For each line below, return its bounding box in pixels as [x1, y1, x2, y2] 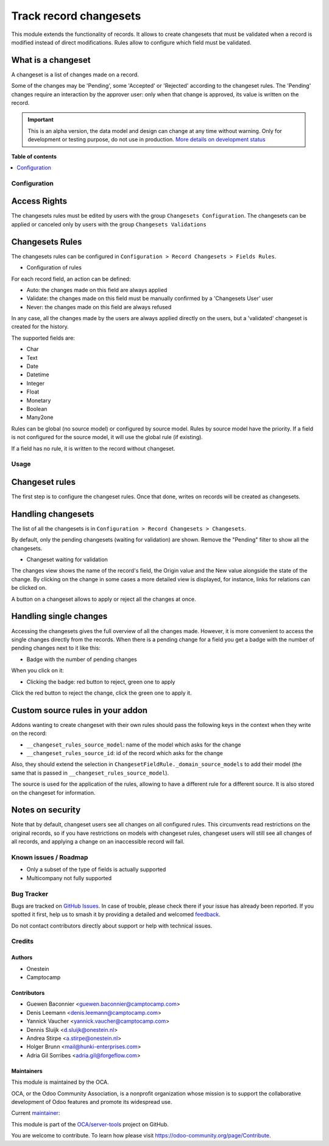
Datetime [26, 371, 49, 378]
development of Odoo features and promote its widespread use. [11, 1098, 172, 1105]
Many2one [26, 414, 54, 421]
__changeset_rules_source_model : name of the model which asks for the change [26, 741, 241, 748]
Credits [11, 937, 34, 945]
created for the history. [11, 323, 69, 331]
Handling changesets [11, 509, 94, 519]
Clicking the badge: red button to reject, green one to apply [26, 678, 175, 686]
